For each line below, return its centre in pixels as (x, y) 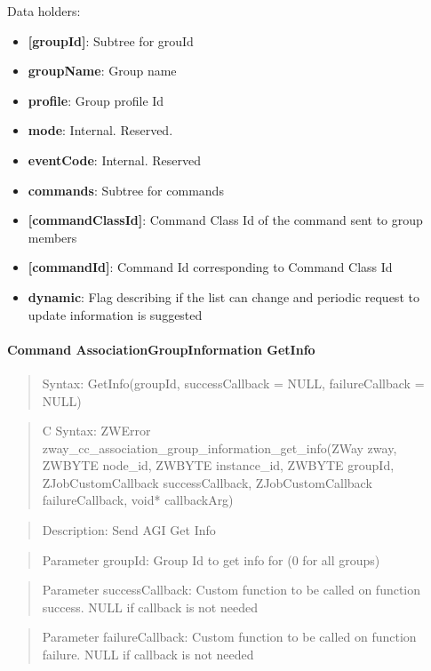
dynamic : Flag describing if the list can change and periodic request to (223, 296)
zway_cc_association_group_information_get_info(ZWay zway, (219, 447)
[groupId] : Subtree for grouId (111, 40)
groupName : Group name (102, 71)
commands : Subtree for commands (126, 190)
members (52, 237)
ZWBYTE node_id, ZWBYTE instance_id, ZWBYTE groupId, (218, 465)
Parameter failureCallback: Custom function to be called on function (229, 637)
